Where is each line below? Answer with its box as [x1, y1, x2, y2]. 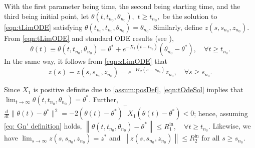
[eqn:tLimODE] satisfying [4, 21, 83, 32]
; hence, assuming [194, 108, 248, 118]
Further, [93, 94, 118, 104]
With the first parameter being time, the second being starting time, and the [4, 1, 240, 11]
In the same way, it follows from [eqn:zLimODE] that [4, 56, 167, 66]
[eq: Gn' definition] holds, [4, 121, 82, 131]
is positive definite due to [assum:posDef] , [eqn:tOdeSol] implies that [33, 84, 243, 95]
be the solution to [162, 10, 217, 21]
